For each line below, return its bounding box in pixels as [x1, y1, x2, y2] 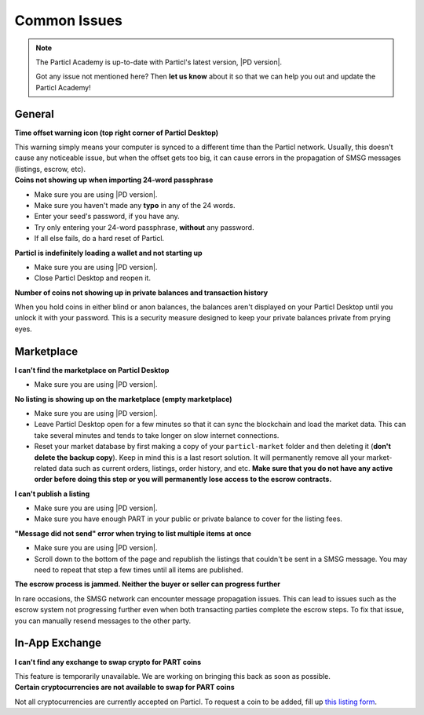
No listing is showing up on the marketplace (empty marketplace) [14, 394, 232, 403]
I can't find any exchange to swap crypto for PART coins [14, 657, 202, 666]
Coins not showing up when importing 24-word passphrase [14, 175, 214, 184]
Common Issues [14, 12, 123, 29]
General [14, 107, 55, 121]
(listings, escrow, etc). [14, 164, 86, 173]
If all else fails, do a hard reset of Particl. [34, 234, 165, 243]
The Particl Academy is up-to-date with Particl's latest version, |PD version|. [35, 57, 283, 67]
